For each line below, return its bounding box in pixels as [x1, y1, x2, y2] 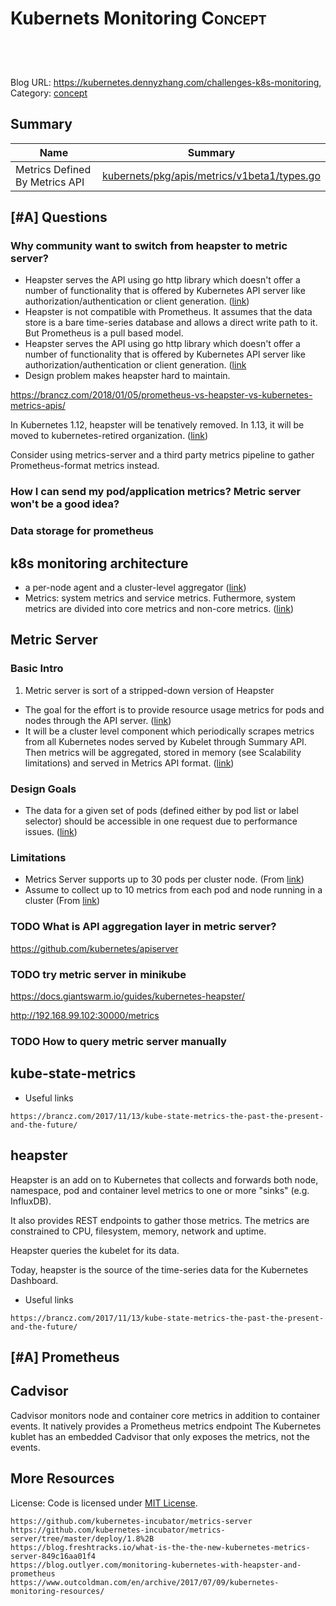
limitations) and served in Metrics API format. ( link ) [24, 757, 235, 769]
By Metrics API [15, 175, 85, 189]
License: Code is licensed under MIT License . [10, 1497, 198, 1509]
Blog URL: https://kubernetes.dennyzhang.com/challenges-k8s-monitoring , [10, 76, 322, 88]
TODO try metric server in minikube [10, 967, 187, 981]
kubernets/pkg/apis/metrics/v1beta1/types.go [101, 168, 321, 182]
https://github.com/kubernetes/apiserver [10, 942, 179, 954]
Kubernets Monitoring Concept [10, 7, 267, 30]
